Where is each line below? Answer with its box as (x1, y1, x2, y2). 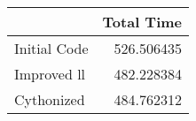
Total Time (102, 11, 183, 32)
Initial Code (14, 38, 89, 58)
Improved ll (14, 64, 86, 84)
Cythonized (14, 89, 85, 110)
